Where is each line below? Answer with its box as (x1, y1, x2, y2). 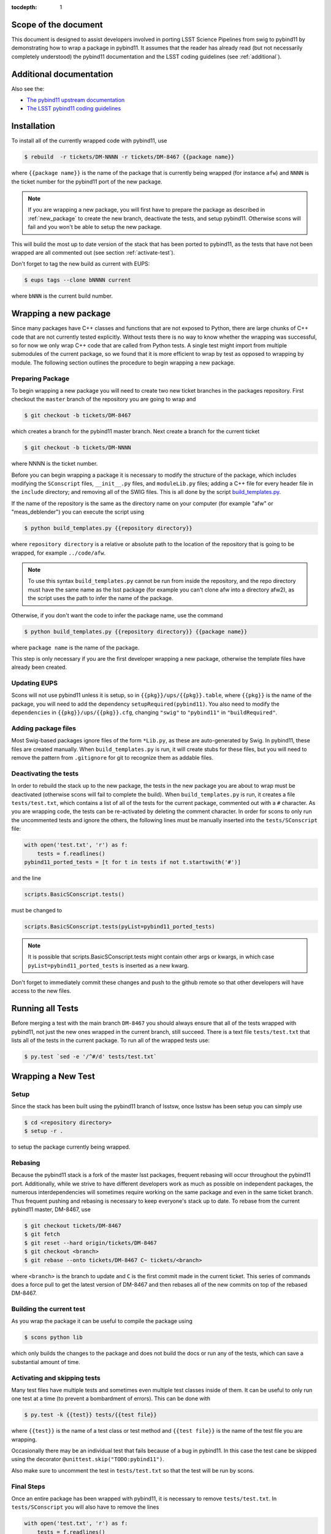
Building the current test (11, 1305, 86, 1313)
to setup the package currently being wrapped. (11, 1143, 131, 1150)
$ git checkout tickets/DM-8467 (24, 1222, 122, 1229)
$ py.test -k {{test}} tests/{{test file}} (24, 1411, 158, 1419)
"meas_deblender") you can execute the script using (11, 508, 145, 515)
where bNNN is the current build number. (11, 292, 113, 300)
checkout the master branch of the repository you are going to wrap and (11, 396, 196, 403)
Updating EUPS (11, 679, 58, 687)
